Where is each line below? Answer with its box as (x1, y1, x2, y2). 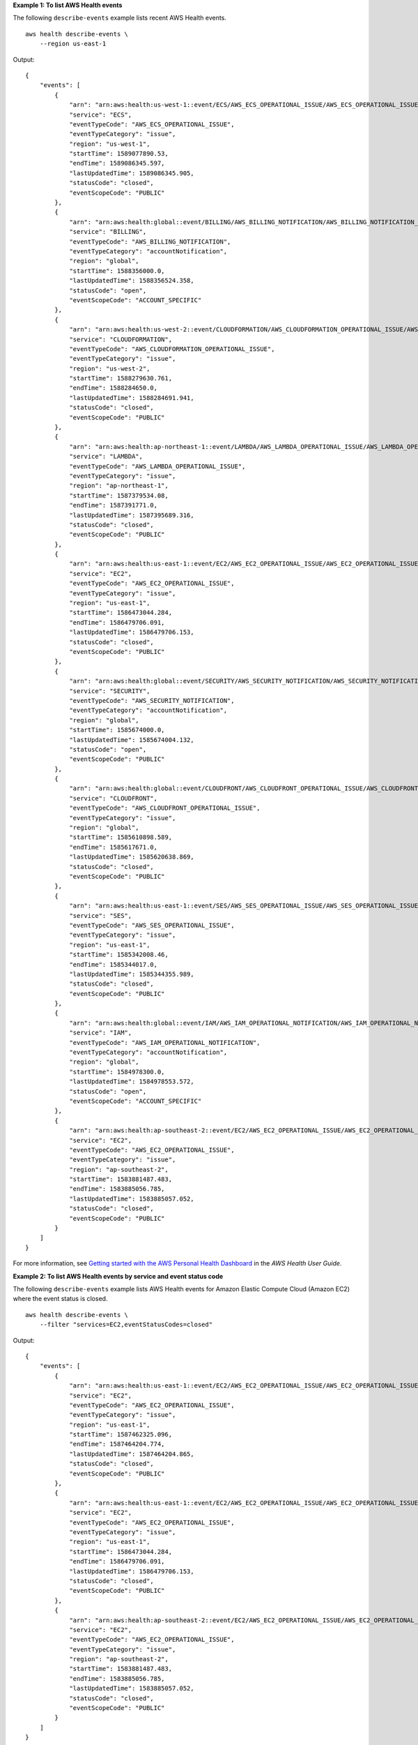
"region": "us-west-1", (69, 140, 150, 148)
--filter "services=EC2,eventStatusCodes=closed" (39, 1321, 212, 1329)
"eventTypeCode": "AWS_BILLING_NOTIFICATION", (69, 237, 231, 246)
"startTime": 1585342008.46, (69, 951, 169, 959)
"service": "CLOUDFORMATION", (69, 335, 173, 343)
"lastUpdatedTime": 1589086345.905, (69, 169, 194, 177)
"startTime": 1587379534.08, (69, 491, 169, 499)
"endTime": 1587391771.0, (69, 501, 158, 510)
